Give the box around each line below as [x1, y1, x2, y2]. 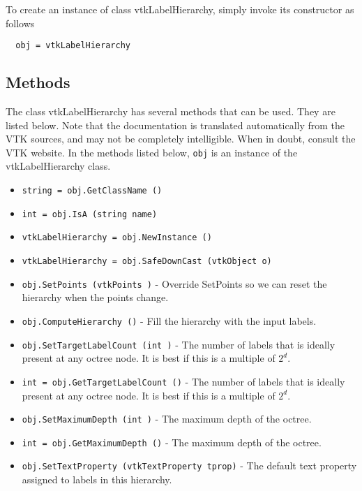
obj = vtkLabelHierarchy [15, 41, 130, 51]
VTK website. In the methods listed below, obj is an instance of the [6, 145, 298, 159]
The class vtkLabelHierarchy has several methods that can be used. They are [6, 104, 335, 119]
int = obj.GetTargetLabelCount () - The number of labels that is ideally [22, 374, 345, 388]
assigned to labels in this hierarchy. [22, 472, 172, 487]
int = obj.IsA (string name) [22, 209, 158, 219]
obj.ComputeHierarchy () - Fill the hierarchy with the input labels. [22, 313, 317, 328]
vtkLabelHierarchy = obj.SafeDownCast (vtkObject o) [22, 256, 272, 267]
